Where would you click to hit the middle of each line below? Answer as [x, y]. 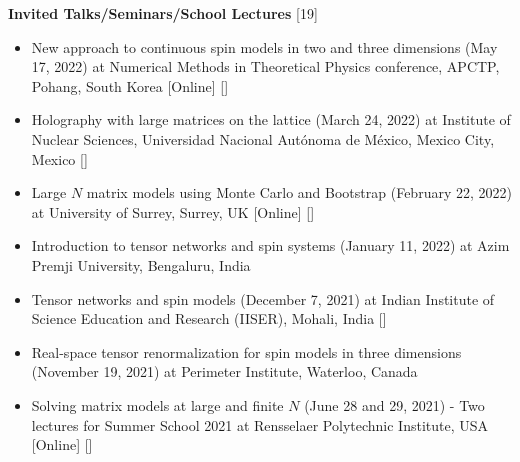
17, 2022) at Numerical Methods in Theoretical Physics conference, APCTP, [265, 66]
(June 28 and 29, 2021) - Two [394, 404]
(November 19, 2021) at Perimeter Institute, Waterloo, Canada [224, 371]
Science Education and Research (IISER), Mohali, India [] [209, 318]
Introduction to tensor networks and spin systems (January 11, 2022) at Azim [270, 245]
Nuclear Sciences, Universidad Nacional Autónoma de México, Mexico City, [263, 138]
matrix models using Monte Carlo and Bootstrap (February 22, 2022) [299, 192]
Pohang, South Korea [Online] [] [130, 85]
